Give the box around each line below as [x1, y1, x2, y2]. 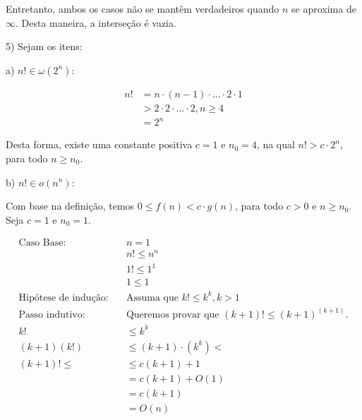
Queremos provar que [126, 310, 219, 320]
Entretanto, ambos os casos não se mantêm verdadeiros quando [6, 1, 279, 16]
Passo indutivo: [18, 310, 85, 320]
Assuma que [126, 292, 179, 303]
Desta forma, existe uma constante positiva [6, 137, 193, 152]
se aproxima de [291, 1, 356, 16]
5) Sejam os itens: [6, 39, 83, 54]
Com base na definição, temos [6, 198, 135, 213]
